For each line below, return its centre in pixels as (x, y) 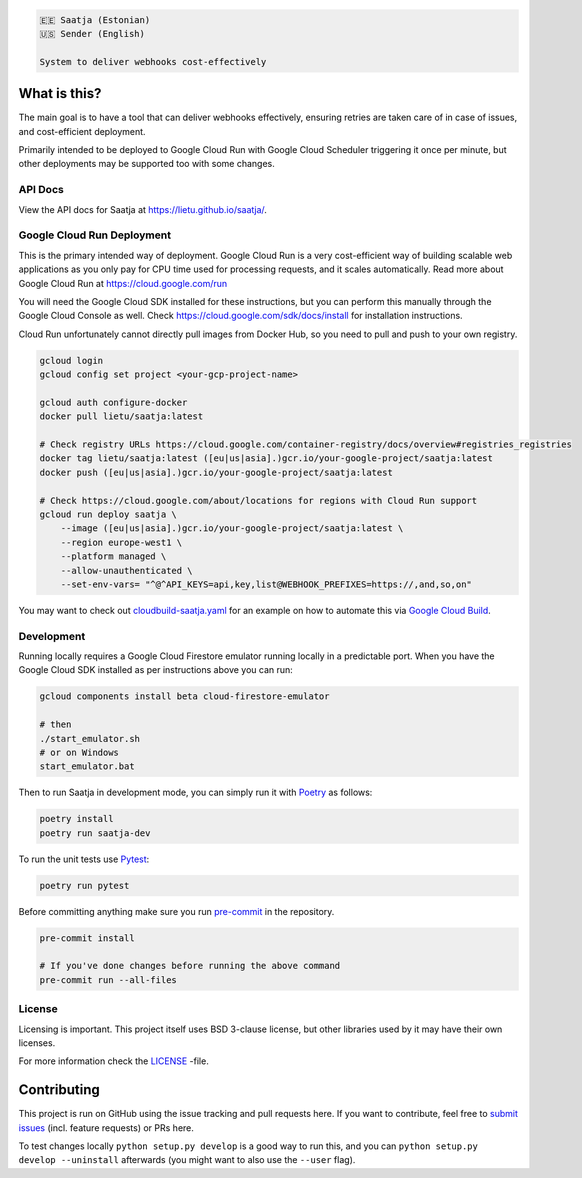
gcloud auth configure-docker (113, 402)
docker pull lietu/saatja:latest (121, 416)
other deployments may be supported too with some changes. (146, 164)
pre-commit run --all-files (108, 979)
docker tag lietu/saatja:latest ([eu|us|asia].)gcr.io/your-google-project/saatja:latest (266, 458)
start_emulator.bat (87, 766)
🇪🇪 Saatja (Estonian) (95, 19)
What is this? (60, 93)
